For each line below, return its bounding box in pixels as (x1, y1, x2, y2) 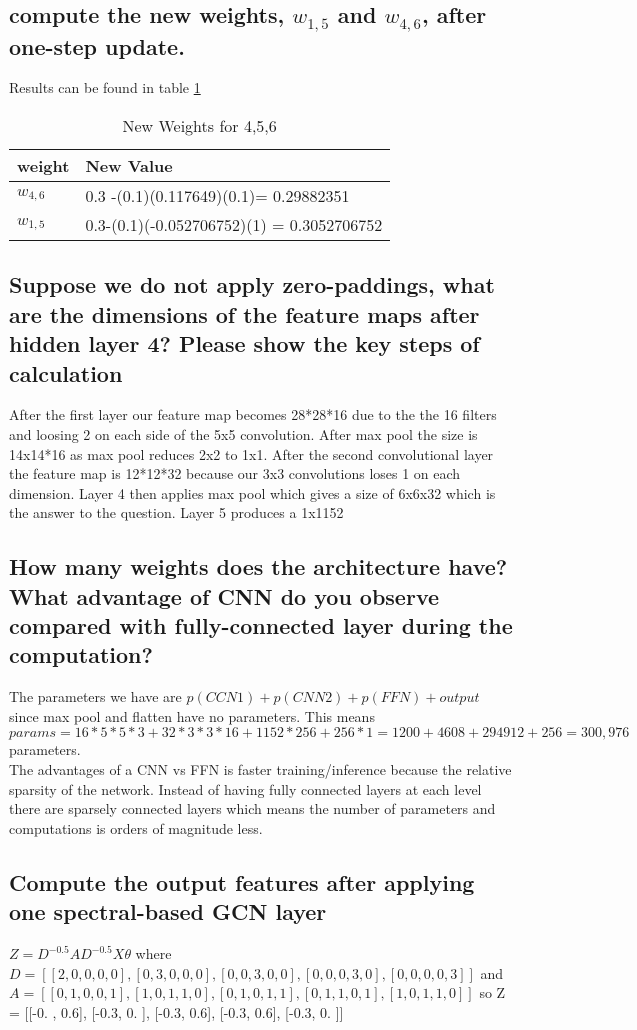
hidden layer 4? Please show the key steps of (9, 328, 480, 359)
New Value (85, 153, 173, 177)
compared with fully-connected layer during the (9, 610, 513, 641)
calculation (9, 357, 123, 388)
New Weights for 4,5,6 (122, 113, 277, 137)
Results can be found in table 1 (9, 77, 201, 98)
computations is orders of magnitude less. (9, 817, 263, 838)
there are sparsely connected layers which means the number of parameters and (9, 798, 496, 819)
